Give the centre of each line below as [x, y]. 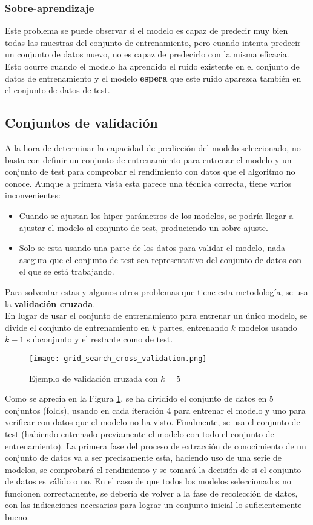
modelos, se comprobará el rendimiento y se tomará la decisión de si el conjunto [153, 469]
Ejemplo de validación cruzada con [94, 378]
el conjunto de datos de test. [58, 90]
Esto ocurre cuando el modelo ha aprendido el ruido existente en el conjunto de [152, 66]
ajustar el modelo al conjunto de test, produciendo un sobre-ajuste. [143, 227]
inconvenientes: [33, 195]
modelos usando [268, 327]
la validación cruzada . [50, 303]
